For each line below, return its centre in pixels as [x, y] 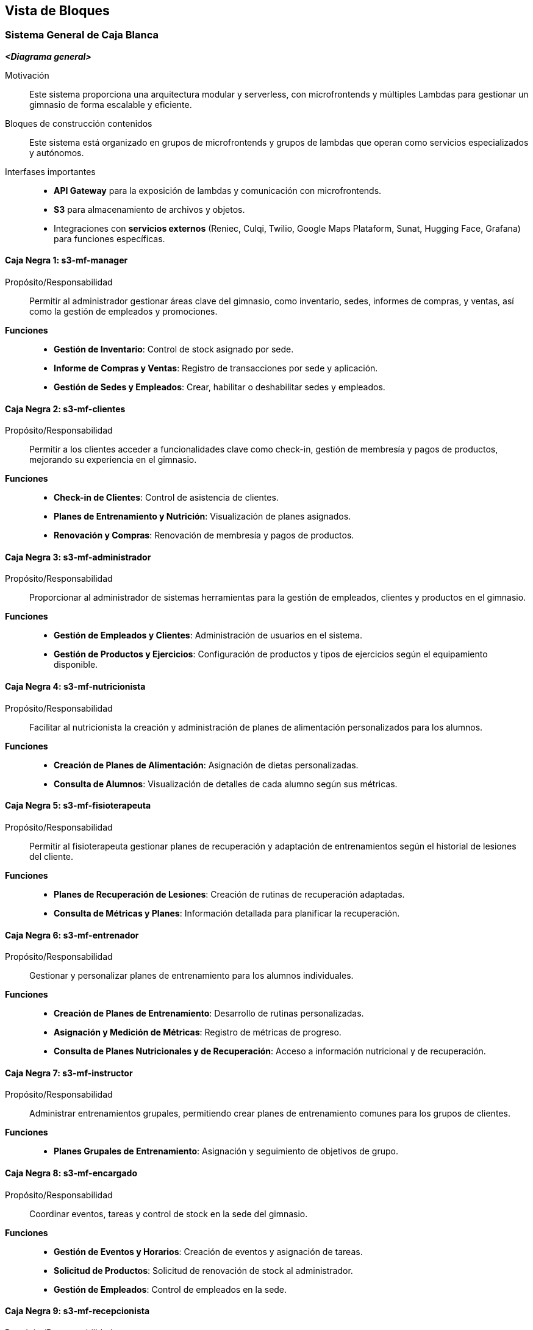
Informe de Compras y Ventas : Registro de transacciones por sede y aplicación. [216, 368]
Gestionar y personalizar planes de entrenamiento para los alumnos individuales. [191, 976]
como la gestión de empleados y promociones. [123, 312]
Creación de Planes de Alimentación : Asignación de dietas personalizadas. [206, 765]
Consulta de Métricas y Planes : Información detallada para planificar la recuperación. [227, 913]
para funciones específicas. [109, 238]
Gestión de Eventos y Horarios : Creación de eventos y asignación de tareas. [208, 1251]
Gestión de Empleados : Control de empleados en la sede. [170, 1289]
